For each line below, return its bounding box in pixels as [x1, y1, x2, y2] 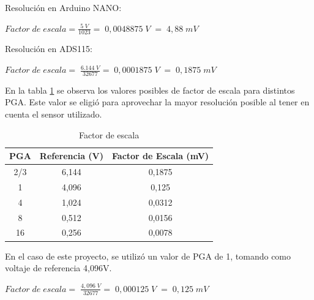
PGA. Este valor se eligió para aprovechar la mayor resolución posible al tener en [5, 96, 310, 108]
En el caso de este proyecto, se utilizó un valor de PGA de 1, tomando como [5, 249, 291, 262]
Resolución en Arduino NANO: [5, 1, 122, 13]
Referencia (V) [39, 149, 104, 162]
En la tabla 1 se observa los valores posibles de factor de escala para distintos [5, 83, 295, 96]
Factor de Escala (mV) [112, 149, 209, 162]
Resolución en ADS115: [5, 42, 92, 55]
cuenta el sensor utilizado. [5, 108, 102, 121]
